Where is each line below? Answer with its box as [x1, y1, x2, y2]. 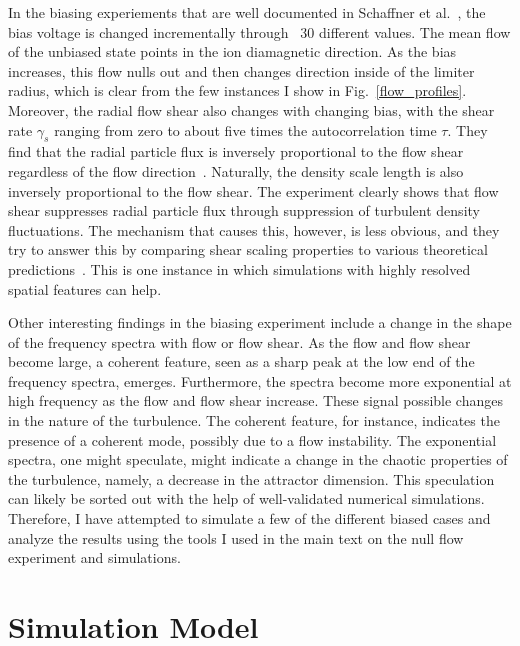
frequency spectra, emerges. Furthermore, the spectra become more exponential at [8, 370, 512, 391]
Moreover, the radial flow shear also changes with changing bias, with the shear [8, 99, 495, 120]
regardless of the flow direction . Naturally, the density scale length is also [8, 160, 464, 181]
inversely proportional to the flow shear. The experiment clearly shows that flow [8, 180, 499, 201]
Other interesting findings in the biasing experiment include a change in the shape [8, 312, 512, 333]
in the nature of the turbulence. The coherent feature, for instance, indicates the [8, 410, 500, 431]
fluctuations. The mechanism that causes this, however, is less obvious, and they [8, 219, 500, 240]
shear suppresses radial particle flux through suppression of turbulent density [8, 200, 480, 221]
